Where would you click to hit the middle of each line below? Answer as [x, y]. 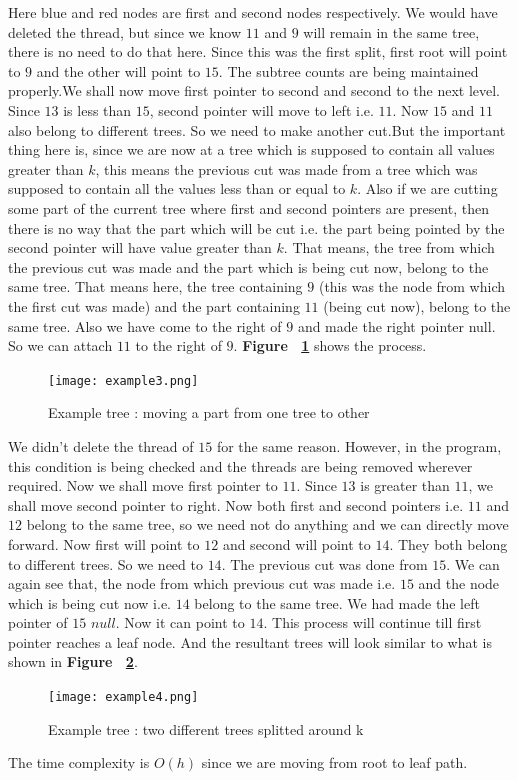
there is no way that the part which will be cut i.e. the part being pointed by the [256, 227]
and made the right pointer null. [396, 325]
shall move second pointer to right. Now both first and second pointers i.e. [236, 504]
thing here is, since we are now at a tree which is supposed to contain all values [251, 149]
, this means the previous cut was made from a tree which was [286, 168]
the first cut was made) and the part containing [154, 305]
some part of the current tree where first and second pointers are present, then [248, 207]
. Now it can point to [180, 622]
